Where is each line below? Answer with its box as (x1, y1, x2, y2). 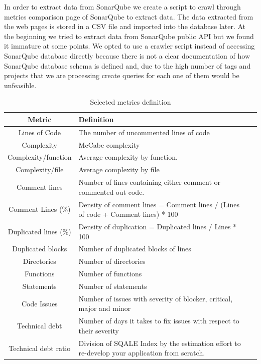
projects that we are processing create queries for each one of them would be (4, 70, 239, 81)
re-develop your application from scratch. (78, 347, 205, 358)
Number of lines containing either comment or (78, 177, 221, 187)
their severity (78, 325, 119, 335)
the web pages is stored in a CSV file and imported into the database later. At (4, 21, 246, 32)
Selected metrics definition (90, 97, 171, 107)
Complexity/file (16, 164, 64, 175)
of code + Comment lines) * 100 (78, 209, 178, 219)
